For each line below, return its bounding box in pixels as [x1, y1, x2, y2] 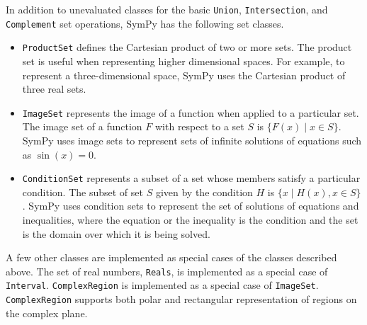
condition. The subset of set [22, 184, 143, 199]
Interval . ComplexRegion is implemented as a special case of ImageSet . [6, 278, 319, 292]
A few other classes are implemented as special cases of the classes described [6, 250, 337, 265]
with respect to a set [154, 119, 244, 134]
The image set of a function [22, 119, 142, 134]
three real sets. [22, 81, 86, 96]
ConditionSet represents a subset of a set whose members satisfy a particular [22, 171, 361, 186]
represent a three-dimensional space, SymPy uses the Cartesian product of [22, 67, 346, 82]
